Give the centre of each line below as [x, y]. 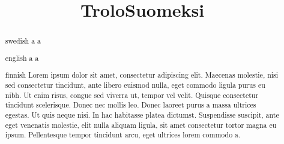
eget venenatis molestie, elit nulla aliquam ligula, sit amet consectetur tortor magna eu [141, 125]
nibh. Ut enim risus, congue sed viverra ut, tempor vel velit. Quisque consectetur [132, 95]
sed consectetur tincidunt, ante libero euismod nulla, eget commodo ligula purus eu [135, 85]
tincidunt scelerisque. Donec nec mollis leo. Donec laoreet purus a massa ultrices [131, 105]
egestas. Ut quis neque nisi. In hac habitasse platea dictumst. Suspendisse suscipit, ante [142, 114]
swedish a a [23, 41]
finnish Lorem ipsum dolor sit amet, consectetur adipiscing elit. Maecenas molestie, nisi [142, 75]
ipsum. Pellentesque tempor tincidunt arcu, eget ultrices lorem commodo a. [123, 135]
